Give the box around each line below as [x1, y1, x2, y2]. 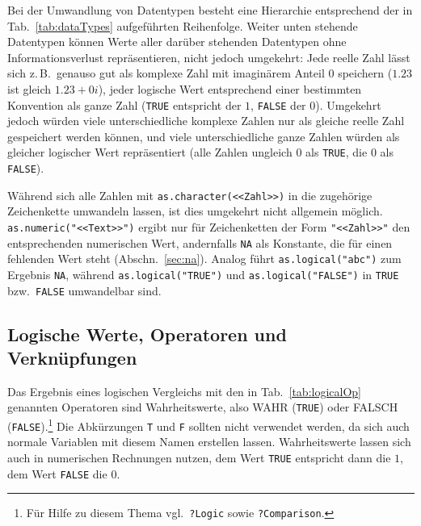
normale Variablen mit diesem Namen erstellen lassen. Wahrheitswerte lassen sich [7, 433, 411, 450]
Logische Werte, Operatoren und [7, 321, 287, 346]
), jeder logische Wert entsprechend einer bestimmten [98, 80, 362, 97]
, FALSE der [250, 96, 306, 113]
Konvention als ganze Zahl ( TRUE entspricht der [7, 96, 242, 113]
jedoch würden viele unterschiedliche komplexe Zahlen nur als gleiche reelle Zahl [7, 112, 405, 129]
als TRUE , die [305, 144, 368, 161]
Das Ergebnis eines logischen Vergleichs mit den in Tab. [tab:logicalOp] [7, 382, 361, 399]
